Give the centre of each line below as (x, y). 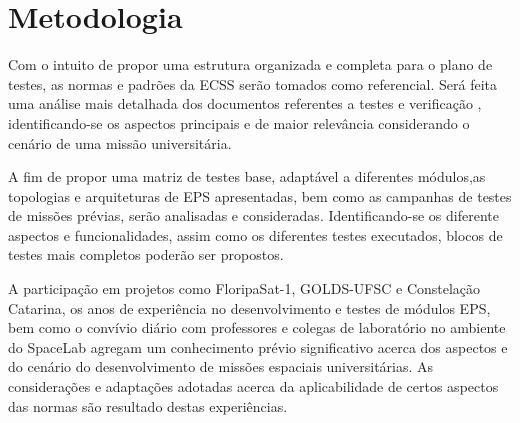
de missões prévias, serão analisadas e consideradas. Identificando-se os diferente (253, 215)
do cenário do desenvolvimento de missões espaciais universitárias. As (221, 366)
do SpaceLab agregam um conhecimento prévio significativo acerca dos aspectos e (258, 346)
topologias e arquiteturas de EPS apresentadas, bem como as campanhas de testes (260, 195)
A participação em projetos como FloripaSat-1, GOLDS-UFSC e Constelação (244, 288)
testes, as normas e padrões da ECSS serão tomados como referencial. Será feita (252, 83)
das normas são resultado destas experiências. (148, 405)
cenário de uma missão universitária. (120, 142)
